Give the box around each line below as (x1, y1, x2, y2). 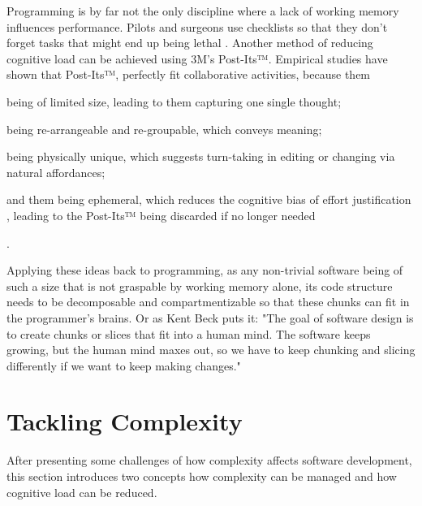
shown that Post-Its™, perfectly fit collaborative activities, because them (6, 66, 371, 83)
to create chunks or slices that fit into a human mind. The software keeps (6, 325, 371, 342)
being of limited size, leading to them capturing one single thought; (6, 93, 342, 110)
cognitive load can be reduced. (6, 483, 157, 500)
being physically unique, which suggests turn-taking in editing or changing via (6, 148, 395, 165)
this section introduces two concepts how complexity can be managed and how (6, 468, 397, 484)
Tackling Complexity (6, 404, 243, 438)
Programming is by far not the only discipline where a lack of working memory (6, 2, 399, 19)
